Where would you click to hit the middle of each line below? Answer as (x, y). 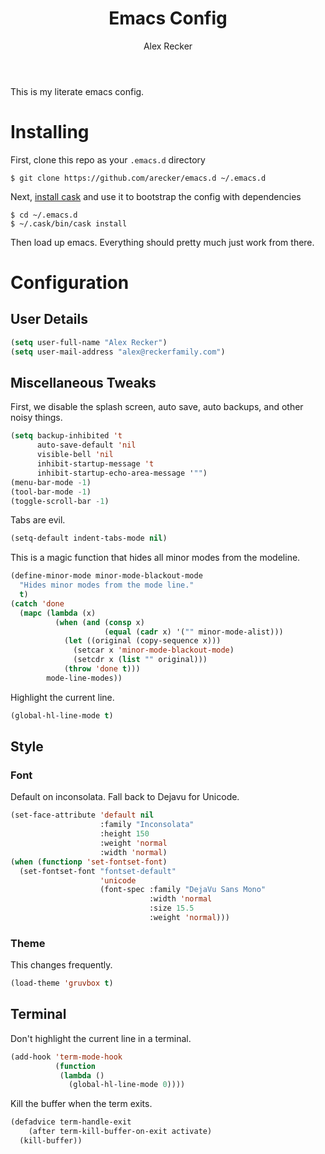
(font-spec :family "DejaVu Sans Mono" (183, 890)
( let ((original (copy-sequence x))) (142, 641)
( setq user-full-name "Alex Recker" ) (89, 342)
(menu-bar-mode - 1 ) (51, 482)
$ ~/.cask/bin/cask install (69, 223)
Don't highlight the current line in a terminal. (101, 1038)
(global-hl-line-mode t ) (62, 715)
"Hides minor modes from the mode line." (107, 585)
